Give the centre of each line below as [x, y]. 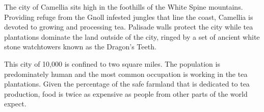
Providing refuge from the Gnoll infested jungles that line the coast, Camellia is [129, 17]
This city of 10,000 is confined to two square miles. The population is [112, 63]
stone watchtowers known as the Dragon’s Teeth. [80, 47]
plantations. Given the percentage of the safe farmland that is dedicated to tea [127, 84]
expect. [15, 104]
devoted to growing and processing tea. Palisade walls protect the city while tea [129, 27]
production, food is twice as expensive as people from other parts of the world [126, 93]
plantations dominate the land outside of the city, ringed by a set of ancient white [132, 36]
